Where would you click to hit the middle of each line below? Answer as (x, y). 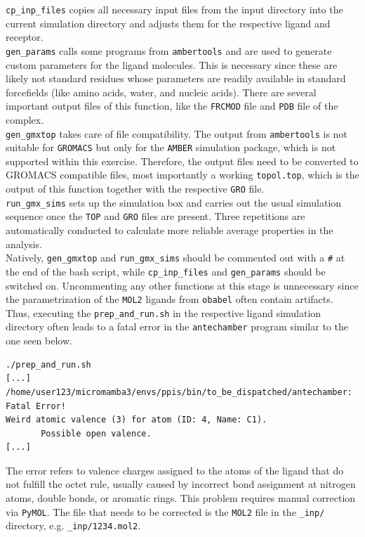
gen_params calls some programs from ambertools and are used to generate (169, 50)
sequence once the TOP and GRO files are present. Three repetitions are (155, 216)
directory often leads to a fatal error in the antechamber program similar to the (177, 326)
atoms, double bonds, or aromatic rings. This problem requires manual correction (181, 498)
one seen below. (39, 341)
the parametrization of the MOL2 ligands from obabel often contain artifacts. (170, 299)
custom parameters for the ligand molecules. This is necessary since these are (172, 64)
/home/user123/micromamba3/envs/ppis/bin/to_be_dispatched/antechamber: (179, 392)
